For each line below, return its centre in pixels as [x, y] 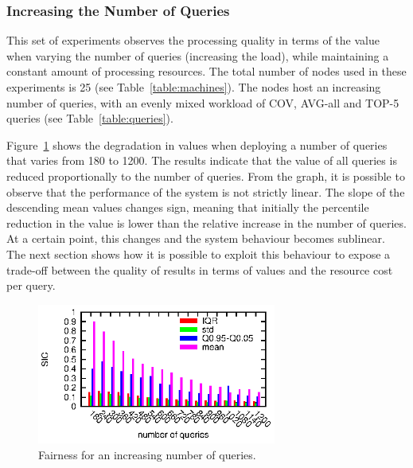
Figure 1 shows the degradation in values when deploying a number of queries [197, 144]
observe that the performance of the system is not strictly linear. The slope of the [206, 191]
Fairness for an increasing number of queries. [147, 454]
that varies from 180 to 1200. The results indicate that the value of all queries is [202, 160]
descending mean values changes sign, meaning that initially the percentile [188, 207]
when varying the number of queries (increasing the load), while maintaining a [198, 55]
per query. [31, 285]
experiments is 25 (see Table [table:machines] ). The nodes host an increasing [194, 87]
